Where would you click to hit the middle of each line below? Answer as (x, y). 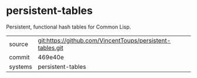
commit (19, 57)
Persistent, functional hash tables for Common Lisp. (69, 27)
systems (21, 66)
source (18, 44)
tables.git (50, 48)
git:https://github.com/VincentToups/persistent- (104, 40)
